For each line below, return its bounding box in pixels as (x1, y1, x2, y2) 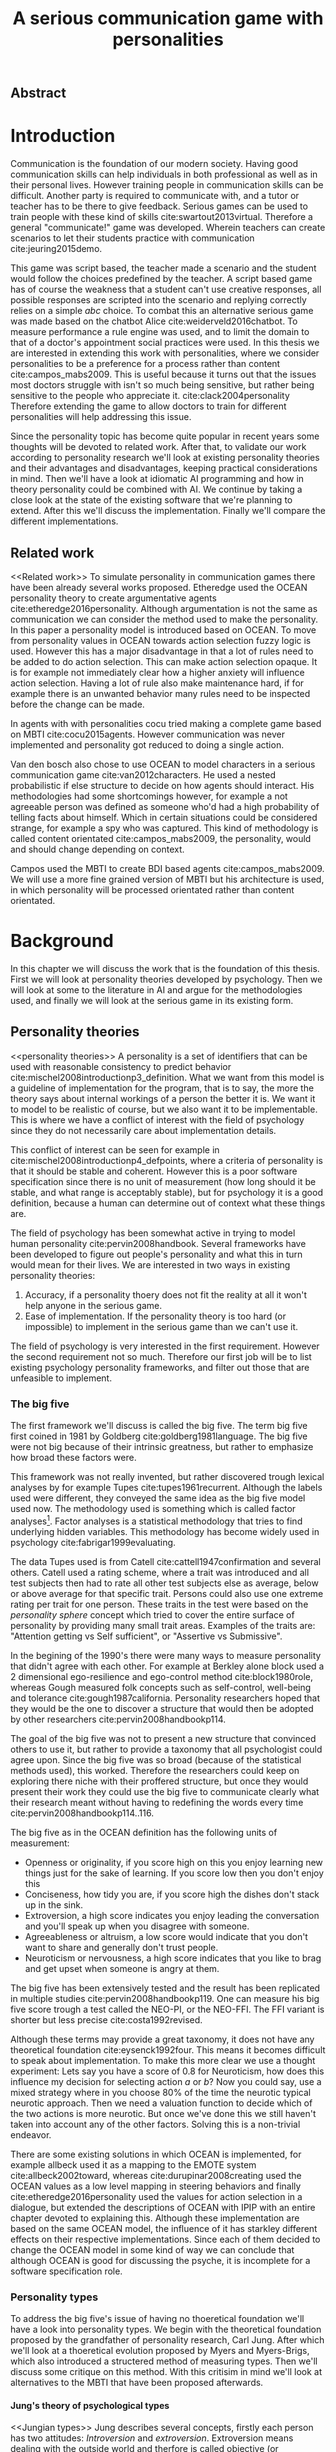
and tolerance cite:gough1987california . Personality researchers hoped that (10, 1692, 321, 1704)
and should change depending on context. (10, 843, 185, 855)
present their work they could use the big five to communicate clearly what (10, 1785, 320, 1797)
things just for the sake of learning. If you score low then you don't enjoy (24, 1867, 325, 1879)
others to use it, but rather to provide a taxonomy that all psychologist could (10, 1743, 323, 1755)
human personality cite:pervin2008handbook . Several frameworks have (10, 1237, 307, 1249)
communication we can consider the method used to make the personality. (10, 613, 318, 625)
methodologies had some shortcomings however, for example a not (10, 790, 288, 802)
